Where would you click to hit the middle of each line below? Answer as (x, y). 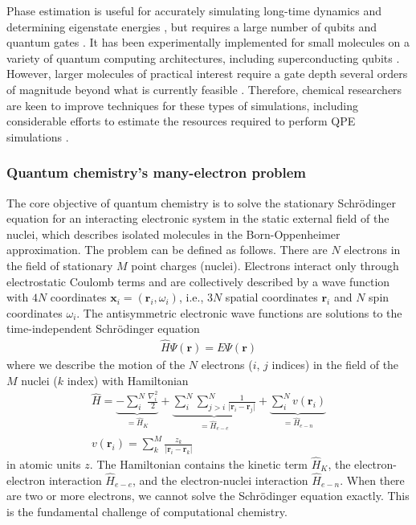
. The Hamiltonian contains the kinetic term (198, 463)
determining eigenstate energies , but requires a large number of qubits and (192, 26)
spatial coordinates (271, 297)
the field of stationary (60, 265)
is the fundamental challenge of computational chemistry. (147, 511)
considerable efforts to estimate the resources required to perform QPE (181, 121)
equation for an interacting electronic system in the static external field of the (198, 218)
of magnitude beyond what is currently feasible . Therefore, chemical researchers (204, 89)
